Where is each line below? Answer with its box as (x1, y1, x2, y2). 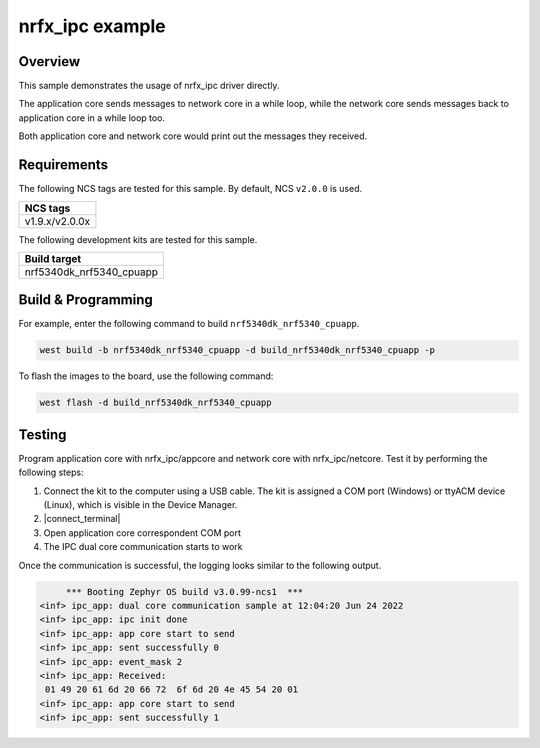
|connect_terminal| (43, 513, 121, 525)
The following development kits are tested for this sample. (18, 233, 258, 245)
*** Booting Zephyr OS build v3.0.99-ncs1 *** (65, 586, 304, 597)
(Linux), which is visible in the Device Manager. (43, 499, 238, 511)
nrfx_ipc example (18, 15, 166, 37)
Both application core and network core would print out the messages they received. (18, 130, 368, 142)
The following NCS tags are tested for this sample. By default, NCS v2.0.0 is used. (18, 183, 363, 195)
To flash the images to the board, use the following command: (18, 370, 274, 382)
